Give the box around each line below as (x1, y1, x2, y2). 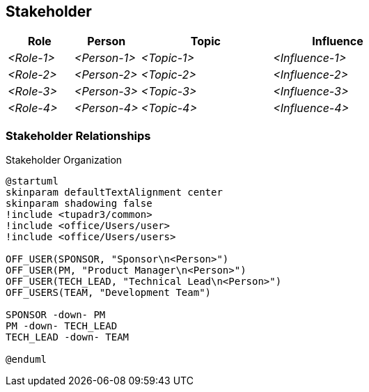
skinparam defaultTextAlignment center (6, 187, 223, 198)
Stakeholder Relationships (6, 128, 151, 143)
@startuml (6, 175, 58, 187)
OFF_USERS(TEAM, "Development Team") (6, 287, 212, 299)
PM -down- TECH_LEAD (6, 320, 118, 332)
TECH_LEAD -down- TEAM (6, 331, 129, 343)
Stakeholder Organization (6, 154, 123, 166)
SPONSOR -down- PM (6, 309, 106, 321)
